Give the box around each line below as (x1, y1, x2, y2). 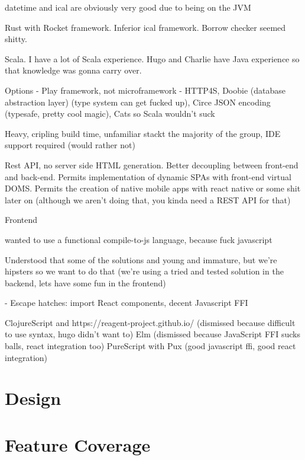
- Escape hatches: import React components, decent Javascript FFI (5, 296, 248, 309)
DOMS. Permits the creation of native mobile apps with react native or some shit (5, 182, 301, 194)
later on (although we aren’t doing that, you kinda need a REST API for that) (5, 193, 291, 206)
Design (5, 386, 61, 410)
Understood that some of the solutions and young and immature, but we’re (5, 253, 277, 266)
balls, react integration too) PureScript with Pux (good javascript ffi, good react (5, 340, 296, 352)
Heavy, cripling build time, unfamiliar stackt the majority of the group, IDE (5, 127, 281, 139)
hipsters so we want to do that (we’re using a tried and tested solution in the (5, 265, 284, 277)
